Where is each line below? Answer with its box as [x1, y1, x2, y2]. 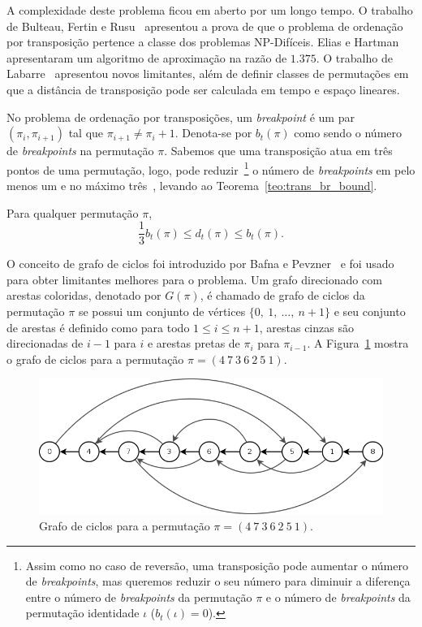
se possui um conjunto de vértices [78, 303, 246, 320]
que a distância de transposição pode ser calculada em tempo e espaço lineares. [6, 80, 400, 97]
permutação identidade [25, 604, 140, 621]
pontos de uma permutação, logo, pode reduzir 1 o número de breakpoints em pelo [6, 158, 416, 178]
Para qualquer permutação [6, 204, 139, 221]
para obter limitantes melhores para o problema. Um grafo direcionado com [6, 270, 382, 288]
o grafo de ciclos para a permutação [6, 350, 184, 367]
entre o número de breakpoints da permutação [25, 588, 252, 605]
